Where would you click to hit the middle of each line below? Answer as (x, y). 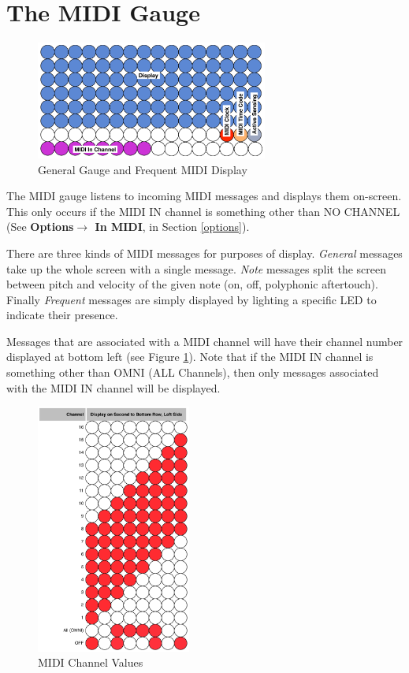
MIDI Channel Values (91, 662)
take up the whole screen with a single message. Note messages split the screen (196, 268)
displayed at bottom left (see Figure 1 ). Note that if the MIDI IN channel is (190, 357)
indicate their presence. (62, 315)
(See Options (40, 227)
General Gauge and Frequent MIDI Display (143, 169)
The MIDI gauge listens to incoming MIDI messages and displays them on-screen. (204, 196)
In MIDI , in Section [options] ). (172, 227)
